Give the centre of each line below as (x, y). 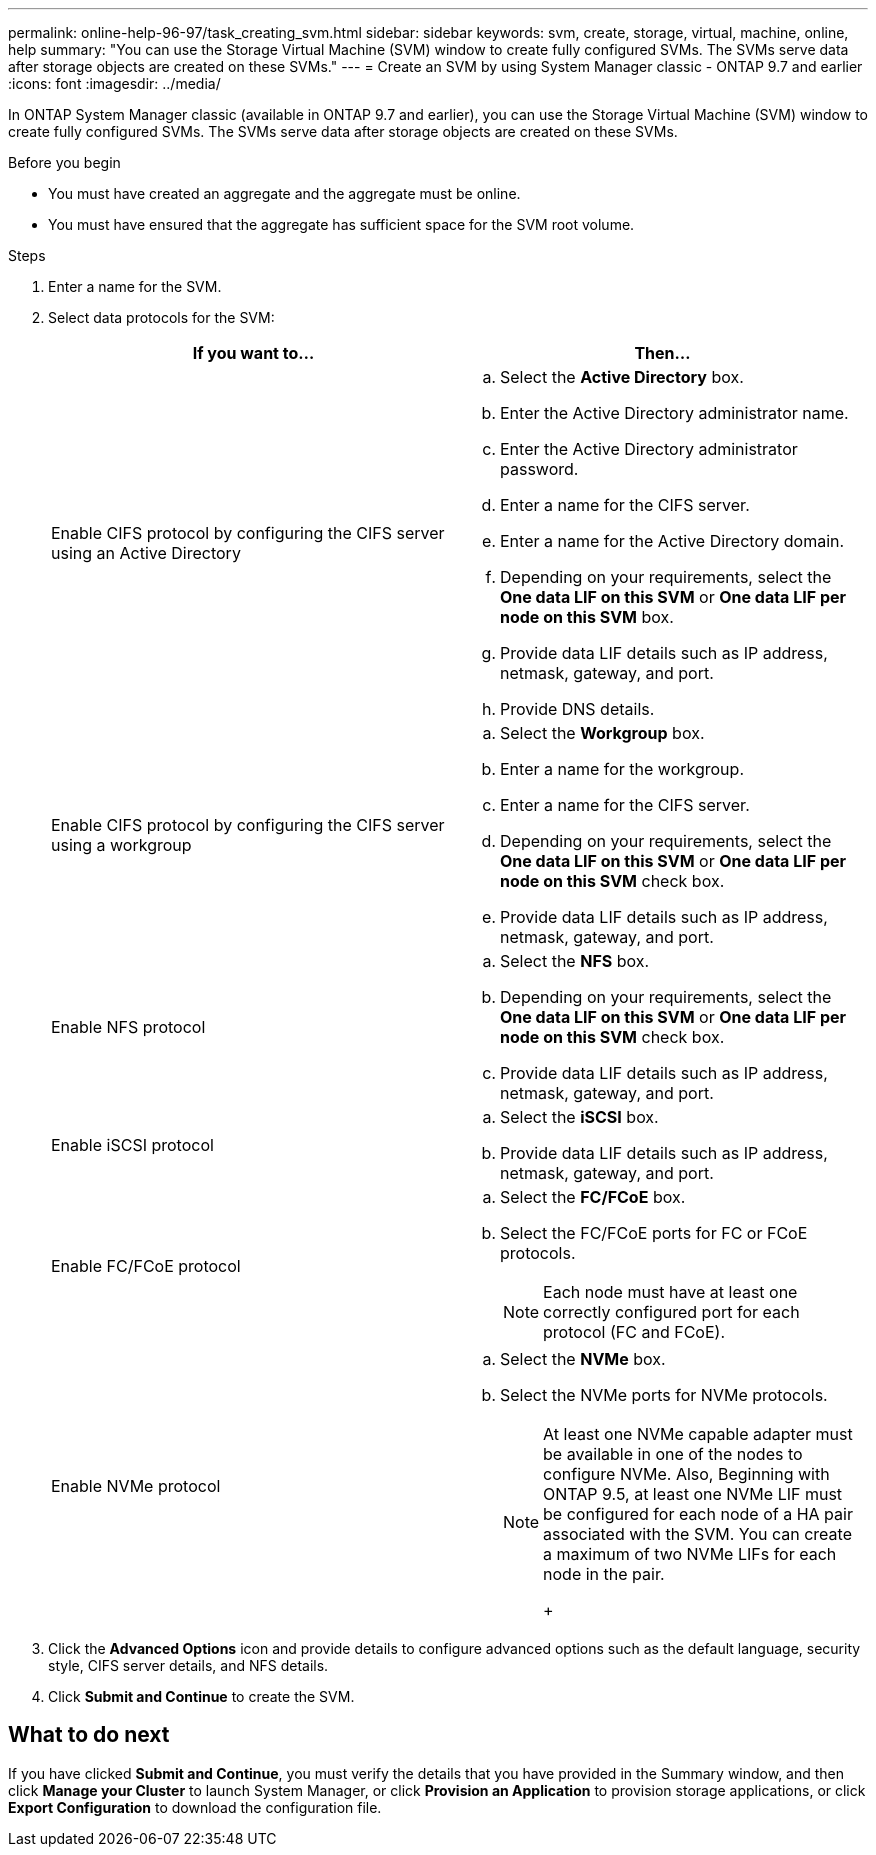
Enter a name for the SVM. (135, 286)
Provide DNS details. (577, 709)
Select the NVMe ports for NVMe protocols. (664, 1395)
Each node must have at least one (670, 1292)
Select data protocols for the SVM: (161, 317)
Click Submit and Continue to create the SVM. (201, 1696)
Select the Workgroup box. (602, 733)
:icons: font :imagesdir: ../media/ (114, 83)
